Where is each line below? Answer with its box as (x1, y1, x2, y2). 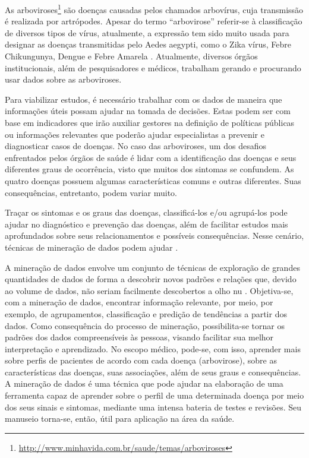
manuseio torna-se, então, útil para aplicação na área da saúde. (5, 412, 235, 425)
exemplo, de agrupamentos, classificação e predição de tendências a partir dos (5, 307, 287, 320)
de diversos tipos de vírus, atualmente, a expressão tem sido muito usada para (5, 26, 289, 39)
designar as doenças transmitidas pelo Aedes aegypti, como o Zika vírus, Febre (5, 38, 291, 50)
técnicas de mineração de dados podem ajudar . (5, 241, 178, 253)
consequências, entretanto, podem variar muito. (5, 186, 177, 198)
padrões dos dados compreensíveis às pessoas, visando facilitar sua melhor (5, 331, 274, 343)
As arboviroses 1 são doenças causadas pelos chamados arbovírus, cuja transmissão (5, 2, 304, 15)
